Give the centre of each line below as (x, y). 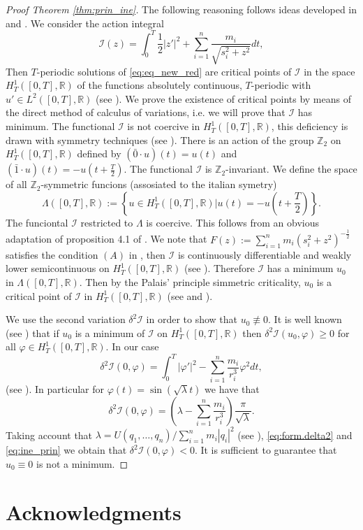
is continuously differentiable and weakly (265, 254)
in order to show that (192, 319)
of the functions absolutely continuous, (160, 85)
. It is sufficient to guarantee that (266, 450)
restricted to (107, 222)
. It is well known (305, 319)
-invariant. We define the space (291, 169)
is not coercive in (164, 126)
